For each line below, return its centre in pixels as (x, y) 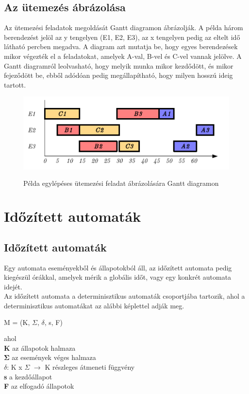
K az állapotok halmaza (40, 348)
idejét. (13, 286)
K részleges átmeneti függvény (90, 367)
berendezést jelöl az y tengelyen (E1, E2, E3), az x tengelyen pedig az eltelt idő (122, 37)
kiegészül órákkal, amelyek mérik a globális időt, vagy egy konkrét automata (118, 277)
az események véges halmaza (54, 357)
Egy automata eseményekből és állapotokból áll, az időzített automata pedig (118, 267)
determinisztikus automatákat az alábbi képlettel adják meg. (94, 306)
